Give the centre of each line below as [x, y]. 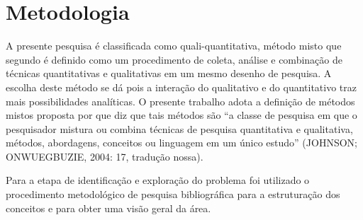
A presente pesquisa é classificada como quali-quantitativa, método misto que [174, 46]
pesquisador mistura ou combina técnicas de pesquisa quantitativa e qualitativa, [179, 128]
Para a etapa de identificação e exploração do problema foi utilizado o [158, 180]
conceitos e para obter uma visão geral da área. [108, 208]
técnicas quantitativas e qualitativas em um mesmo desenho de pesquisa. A [169, 73]
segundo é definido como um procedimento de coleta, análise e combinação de [174, 59]
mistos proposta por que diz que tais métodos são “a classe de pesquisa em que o [181, 115]
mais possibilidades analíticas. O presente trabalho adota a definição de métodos [180, 101]
